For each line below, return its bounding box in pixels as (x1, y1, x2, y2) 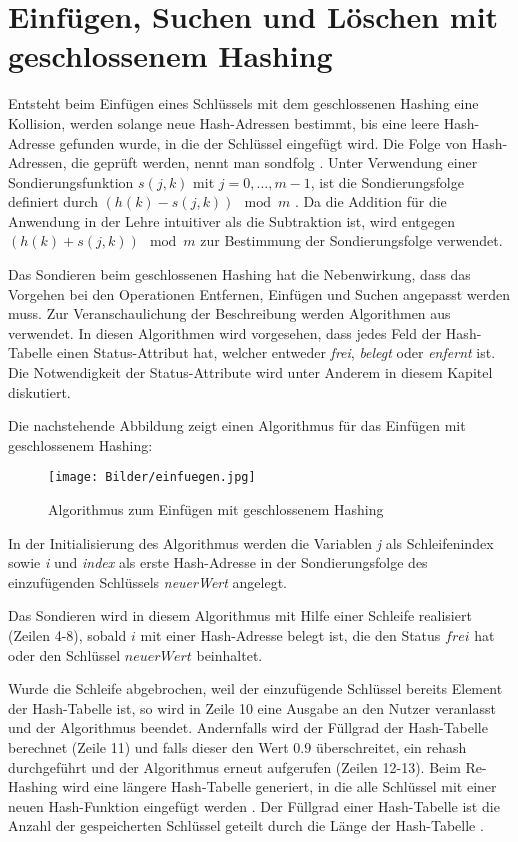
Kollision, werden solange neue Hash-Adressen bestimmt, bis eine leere (8, 112, 440, 133)
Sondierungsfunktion (8, 171, 134, 192)
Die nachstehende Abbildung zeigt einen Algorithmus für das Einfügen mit (8, 415, 466, 436)
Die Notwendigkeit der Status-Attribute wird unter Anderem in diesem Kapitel (8, 362, 493, 383)
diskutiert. (8, 381, 71, 402)
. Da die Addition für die (294, 191, 447, 212)
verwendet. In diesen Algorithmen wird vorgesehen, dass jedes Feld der (8, 322, 442, 343)
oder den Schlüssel (8, 644, 121, 665)
